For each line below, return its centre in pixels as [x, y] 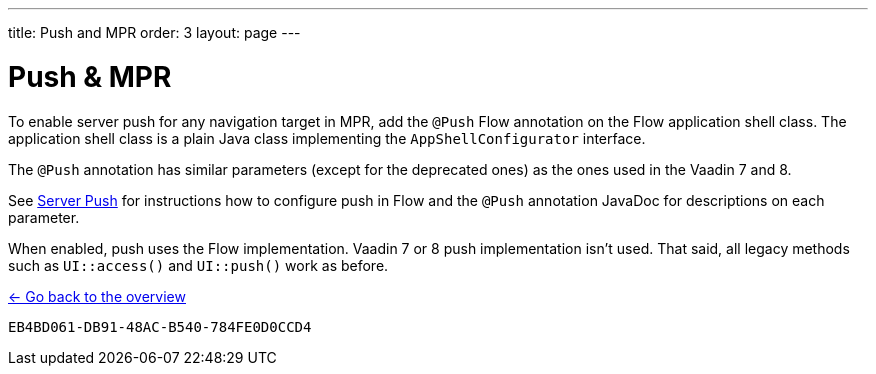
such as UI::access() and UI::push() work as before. [198, 265]
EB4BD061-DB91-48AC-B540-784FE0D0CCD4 [160, 326]
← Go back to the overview [97, 296]
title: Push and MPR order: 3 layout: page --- [154, 32]
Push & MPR [90, 76]
